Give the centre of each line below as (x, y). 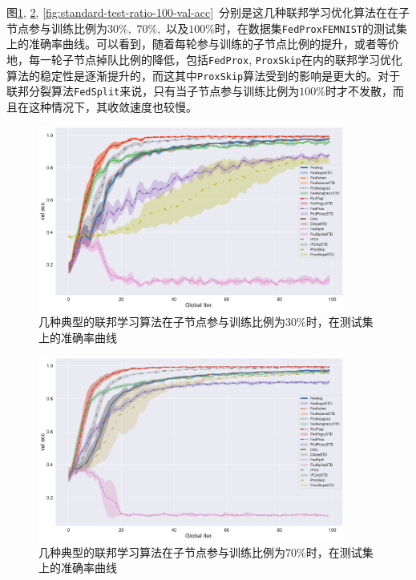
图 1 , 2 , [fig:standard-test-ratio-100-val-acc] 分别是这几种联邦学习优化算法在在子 (208, 12)
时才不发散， (359, 91)
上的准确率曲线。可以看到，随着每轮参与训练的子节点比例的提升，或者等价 (203, 44)
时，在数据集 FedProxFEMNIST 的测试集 (311, 28)
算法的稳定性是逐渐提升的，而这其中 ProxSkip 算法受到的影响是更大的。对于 (204, 75)
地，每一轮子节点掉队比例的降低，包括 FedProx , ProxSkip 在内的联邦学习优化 (204, 59)
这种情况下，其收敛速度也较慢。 (113, 106)
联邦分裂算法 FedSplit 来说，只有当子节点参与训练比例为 (153, 91)
